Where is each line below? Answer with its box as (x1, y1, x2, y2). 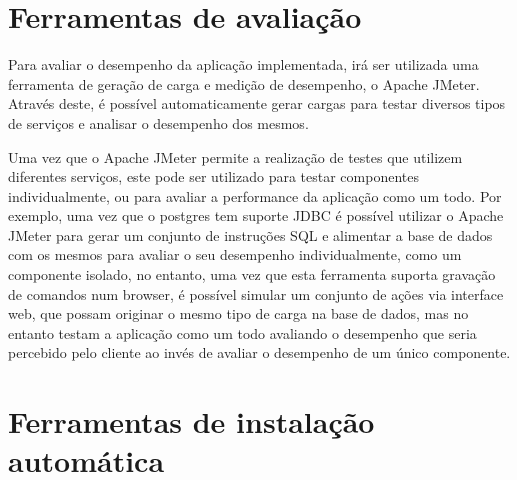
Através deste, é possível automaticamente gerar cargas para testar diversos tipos (8, 93, 506, 114)
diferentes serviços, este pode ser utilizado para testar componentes (8, 166, 419, 187)
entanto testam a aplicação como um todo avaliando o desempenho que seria (8, 322, 477, 343)
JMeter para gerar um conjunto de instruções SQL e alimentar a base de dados (8, 224, 493, 245)
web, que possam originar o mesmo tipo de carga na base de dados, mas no (8, 303, 469, 324)
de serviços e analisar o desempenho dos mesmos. (8, 112, 309, 133)
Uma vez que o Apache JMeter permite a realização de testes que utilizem (8, 146, 463, 167)
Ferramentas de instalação (8, 401, 375, 442)
